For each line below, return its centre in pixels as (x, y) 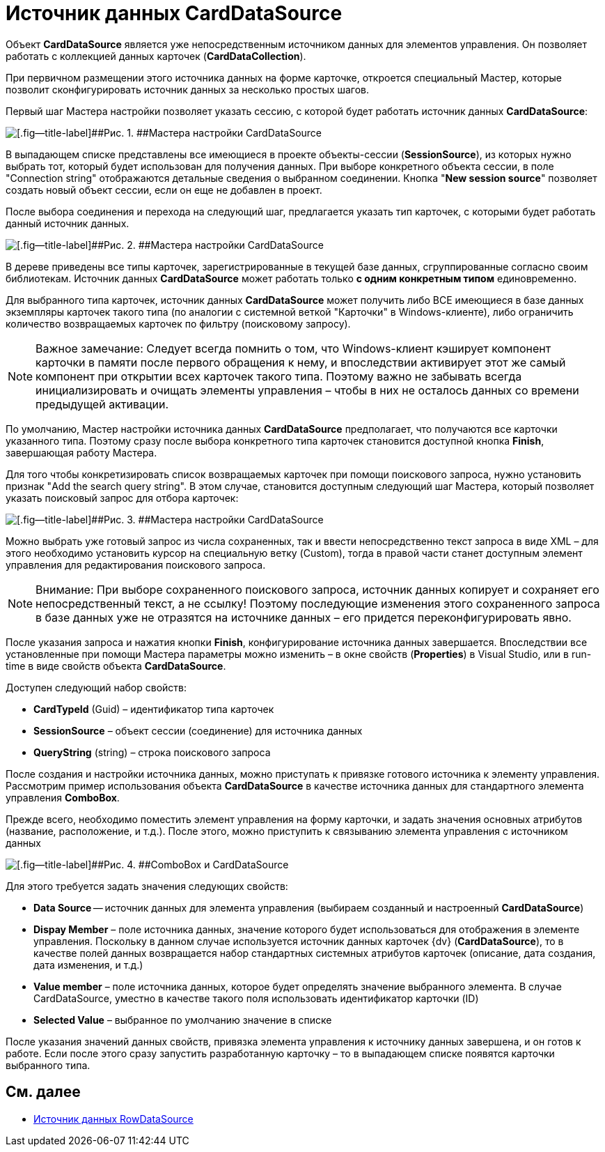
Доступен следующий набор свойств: (96, 687)
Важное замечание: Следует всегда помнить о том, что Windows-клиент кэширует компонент (293, 348)
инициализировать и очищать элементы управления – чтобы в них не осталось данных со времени (307, 390)
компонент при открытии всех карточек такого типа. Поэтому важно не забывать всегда (279, 376)
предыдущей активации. (102, 404)
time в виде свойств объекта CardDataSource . (116, 666)
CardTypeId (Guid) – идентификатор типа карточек (154, 709)
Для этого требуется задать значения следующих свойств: (147, 886)
